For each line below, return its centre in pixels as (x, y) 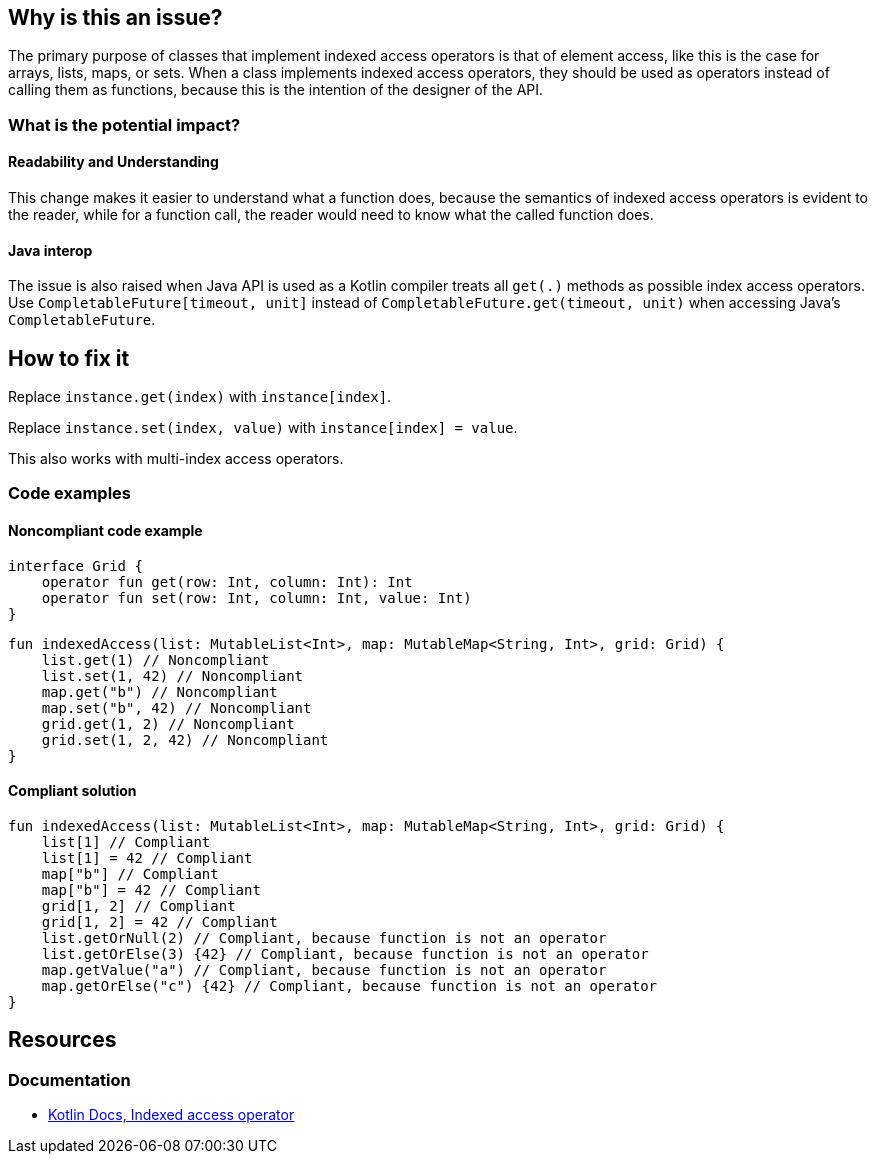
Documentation (69, 1079)
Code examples (70, 493)
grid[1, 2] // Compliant (138, 905)
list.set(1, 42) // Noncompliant (172, 675)
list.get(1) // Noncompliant (155, 659)
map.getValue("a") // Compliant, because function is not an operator (324, 969)
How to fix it (69, 358)
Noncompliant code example (105, 531)
